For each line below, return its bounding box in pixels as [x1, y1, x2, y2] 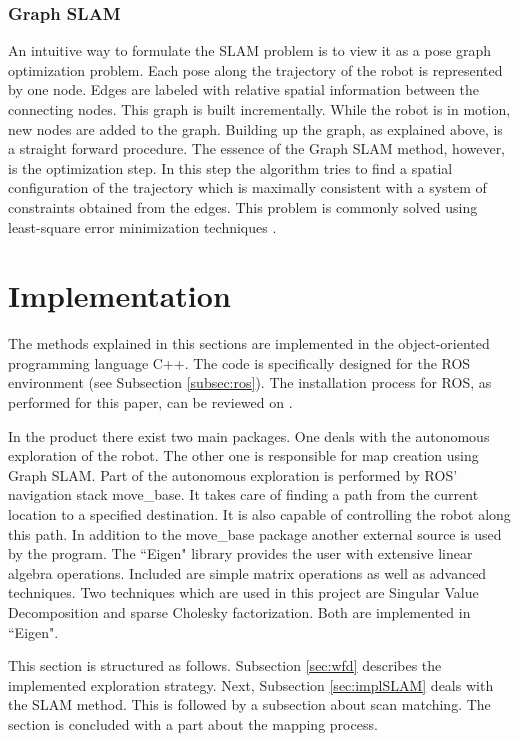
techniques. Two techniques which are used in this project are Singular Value [8, 582, 479, 603]
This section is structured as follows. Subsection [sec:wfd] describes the [8, 655, 442, 676]
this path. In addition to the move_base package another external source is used [8, 523, 502, 544]
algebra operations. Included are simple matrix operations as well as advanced [8, 562, 487, 583]
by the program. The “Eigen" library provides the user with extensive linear [8, 543, 473, 564]
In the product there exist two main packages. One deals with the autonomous [8, 425, 490, 446]
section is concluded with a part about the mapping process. [8, 713, 378, 734]
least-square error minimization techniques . [8, 216, 277, 237]
